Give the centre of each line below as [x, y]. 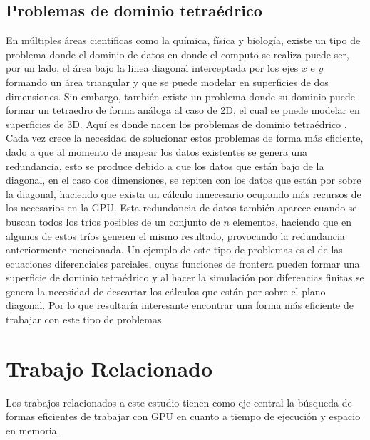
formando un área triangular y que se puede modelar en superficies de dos [167, 82]
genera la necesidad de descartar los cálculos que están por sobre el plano [166, 291]
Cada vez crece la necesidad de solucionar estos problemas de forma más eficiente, [185, 138]
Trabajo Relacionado [109, 368]
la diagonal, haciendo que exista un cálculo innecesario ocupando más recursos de [184, 193]
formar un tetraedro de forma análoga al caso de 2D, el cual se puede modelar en [183, 110]
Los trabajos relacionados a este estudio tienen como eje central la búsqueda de [179, 402]
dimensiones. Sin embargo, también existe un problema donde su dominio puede [181, 96]
